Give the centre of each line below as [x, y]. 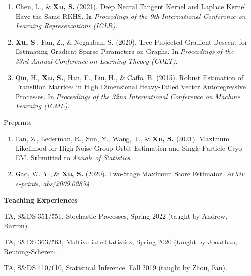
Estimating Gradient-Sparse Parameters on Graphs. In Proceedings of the [125, 51]
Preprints [18, 122]
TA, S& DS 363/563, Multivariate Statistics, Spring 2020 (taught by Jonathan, [121, 242]
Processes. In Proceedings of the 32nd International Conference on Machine [128, 96]
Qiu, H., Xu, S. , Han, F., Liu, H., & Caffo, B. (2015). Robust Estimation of [129, 77]
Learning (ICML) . [42, 106]
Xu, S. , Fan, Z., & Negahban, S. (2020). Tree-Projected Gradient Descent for [131, 42]
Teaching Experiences [41, 199]
